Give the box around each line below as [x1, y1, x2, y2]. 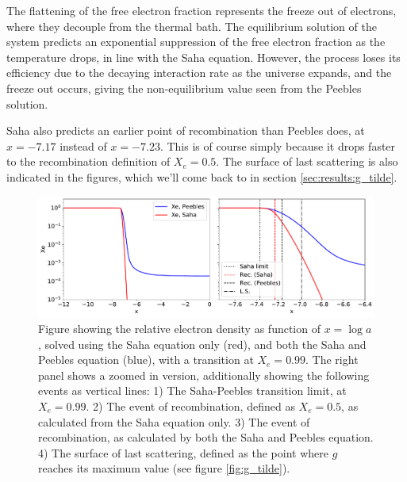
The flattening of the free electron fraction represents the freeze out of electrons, [6, 2, 397, 18]
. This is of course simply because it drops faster [159, 137, 396, 154]
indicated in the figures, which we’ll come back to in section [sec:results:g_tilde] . [6, 168, 397, 185]
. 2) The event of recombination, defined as [86, 398, 295, 415]
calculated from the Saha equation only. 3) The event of [38, 413, 310, 430]
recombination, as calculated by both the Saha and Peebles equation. [38, 429, 374, 446]
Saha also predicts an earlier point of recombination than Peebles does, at [6, 122, 365, 139]
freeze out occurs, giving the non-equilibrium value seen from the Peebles [6, 79, 362, 96]
